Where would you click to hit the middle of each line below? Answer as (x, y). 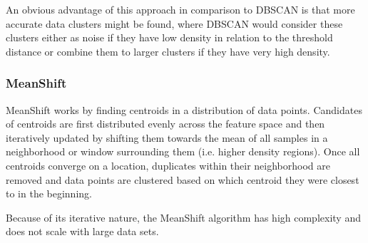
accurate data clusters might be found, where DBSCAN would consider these (174, 23)
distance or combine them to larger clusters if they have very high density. (168, 51)
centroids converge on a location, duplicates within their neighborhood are (168, 165)
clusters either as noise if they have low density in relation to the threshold (169, 37)
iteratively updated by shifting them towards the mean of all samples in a (167, 137)
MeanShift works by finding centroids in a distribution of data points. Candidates (184, 109)
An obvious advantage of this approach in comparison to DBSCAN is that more (180, 9)
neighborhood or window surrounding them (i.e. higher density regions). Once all (183, 151)
